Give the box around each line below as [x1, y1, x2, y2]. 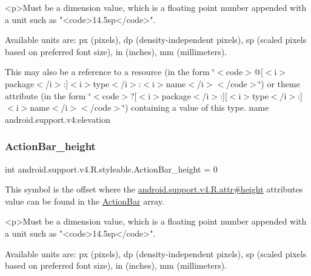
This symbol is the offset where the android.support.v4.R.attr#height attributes [5, 183, 303, 195]
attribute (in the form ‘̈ [5, 89, 92, 102]
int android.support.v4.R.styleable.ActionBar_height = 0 [5, 162, 218, 175]
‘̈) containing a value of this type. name [122, 101, 269, 114]
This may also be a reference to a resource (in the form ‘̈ [5, 65, 215, 78]
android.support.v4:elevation [5, 113, 111, 125]
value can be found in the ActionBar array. [5, 194, 164, 207]
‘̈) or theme [258, 77, 300, 90]
